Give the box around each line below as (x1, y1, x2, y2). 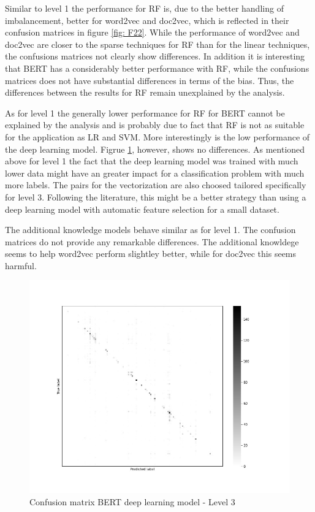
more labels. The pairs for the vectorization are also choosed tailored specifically (5, 178, 306, 191)
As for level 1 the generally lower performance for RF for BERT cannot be (5, 106, 285, 119)
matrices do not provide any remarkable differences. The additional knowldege (5, 235, 299, 248)
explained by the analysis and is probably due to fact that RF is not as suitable (5, 118, 305, 131)
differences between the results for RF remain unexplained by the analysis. (5, 86, 285, 99)
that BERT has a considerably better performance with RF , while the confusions (5, 61, 309, 74)
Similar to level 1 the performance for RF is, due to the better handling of (5, 2, 284, 14)
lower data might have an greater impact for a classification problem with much (5, 166, 305, 179)
